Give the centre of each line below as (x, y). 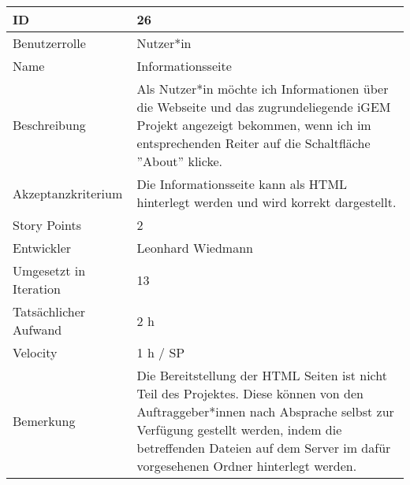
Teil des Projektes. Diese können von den (250, 393)
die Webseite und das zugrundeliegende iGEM (264, 107)
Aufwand (37, 330)
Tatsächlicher (49, 311)
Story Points (47, 225)
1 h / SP (161, 352)
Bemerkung (44, 420)
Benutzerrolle (49, 43)
